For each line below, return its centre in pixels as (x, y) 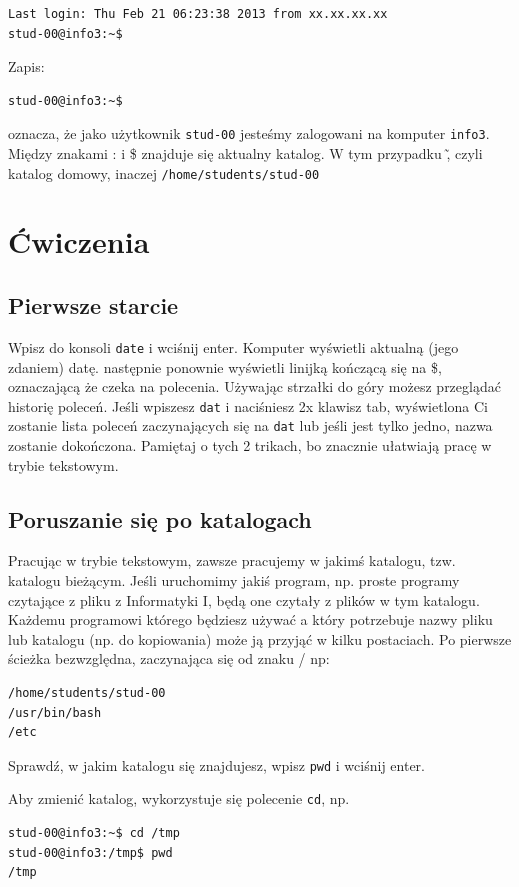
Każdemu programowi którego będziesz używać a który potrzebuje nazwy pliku (250, 619)
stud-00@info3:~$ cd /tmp (94, 833)
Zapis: (26, 66)
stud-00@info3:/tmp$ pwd (90, 852)
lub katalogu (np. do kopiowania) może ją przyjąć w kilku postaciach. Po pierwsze (260, 638)
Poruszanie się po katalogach (160, 518)
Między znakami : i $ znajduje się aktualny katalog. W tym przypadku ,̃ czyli (245, 153)
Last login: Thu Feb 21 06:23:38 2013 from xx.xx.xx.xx (198, 14)
